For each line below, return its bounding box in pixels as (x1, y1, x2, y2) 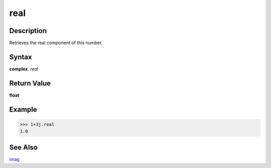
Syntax (9, 52, 32, 61)
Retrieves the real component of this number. (9, 40, 103, 46)
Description (9, 26, 47, 35)
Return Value (9, 79, 51, 87)
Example (9, 105, 37, 113)
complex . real (9, 65, 39, 72)
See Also (9, 143, 38, 151)
